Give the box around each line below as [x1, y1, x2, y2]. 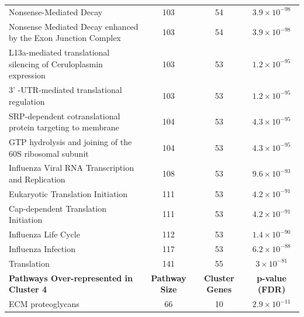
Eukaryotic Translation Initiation [9, 187, 128, 199]
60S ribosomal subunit [9, 147, 89, 159]
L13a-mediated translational [9, 46, 110, 58]
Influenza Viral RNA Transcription [9, 161, 134, 174]
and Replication [9, 173, 65, 185]
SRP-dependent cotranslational [9, 109, 120, 122]
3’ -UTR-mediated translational [9, 84, 122, 96]
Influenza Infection [9, 242, 75, 254]
